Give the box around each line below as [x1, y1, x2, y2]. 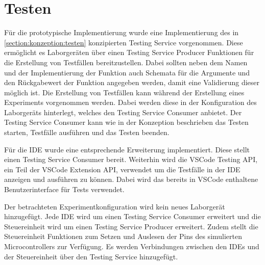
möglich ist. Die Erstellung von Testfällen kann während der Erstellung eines [4, 87, 245, 97]
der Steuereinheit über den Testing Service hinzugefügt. [4, 251, 178, 261]
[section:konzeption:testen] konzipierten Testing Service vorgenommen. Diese [4, 37, 243, 47]
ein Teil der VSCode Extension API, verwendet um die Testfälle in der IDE [4, 164, 240, 174]
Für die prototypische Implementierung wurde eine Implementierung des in [4, 27, 239, 38]
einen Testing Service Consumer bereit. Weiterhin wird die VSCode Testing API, [4, 154, 258, 165]
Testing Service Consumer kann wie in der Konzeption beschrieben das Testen [4, 117, 249, 127]
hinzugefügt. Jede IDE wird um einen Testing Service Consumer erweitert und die [4, 211, 261, 222]
